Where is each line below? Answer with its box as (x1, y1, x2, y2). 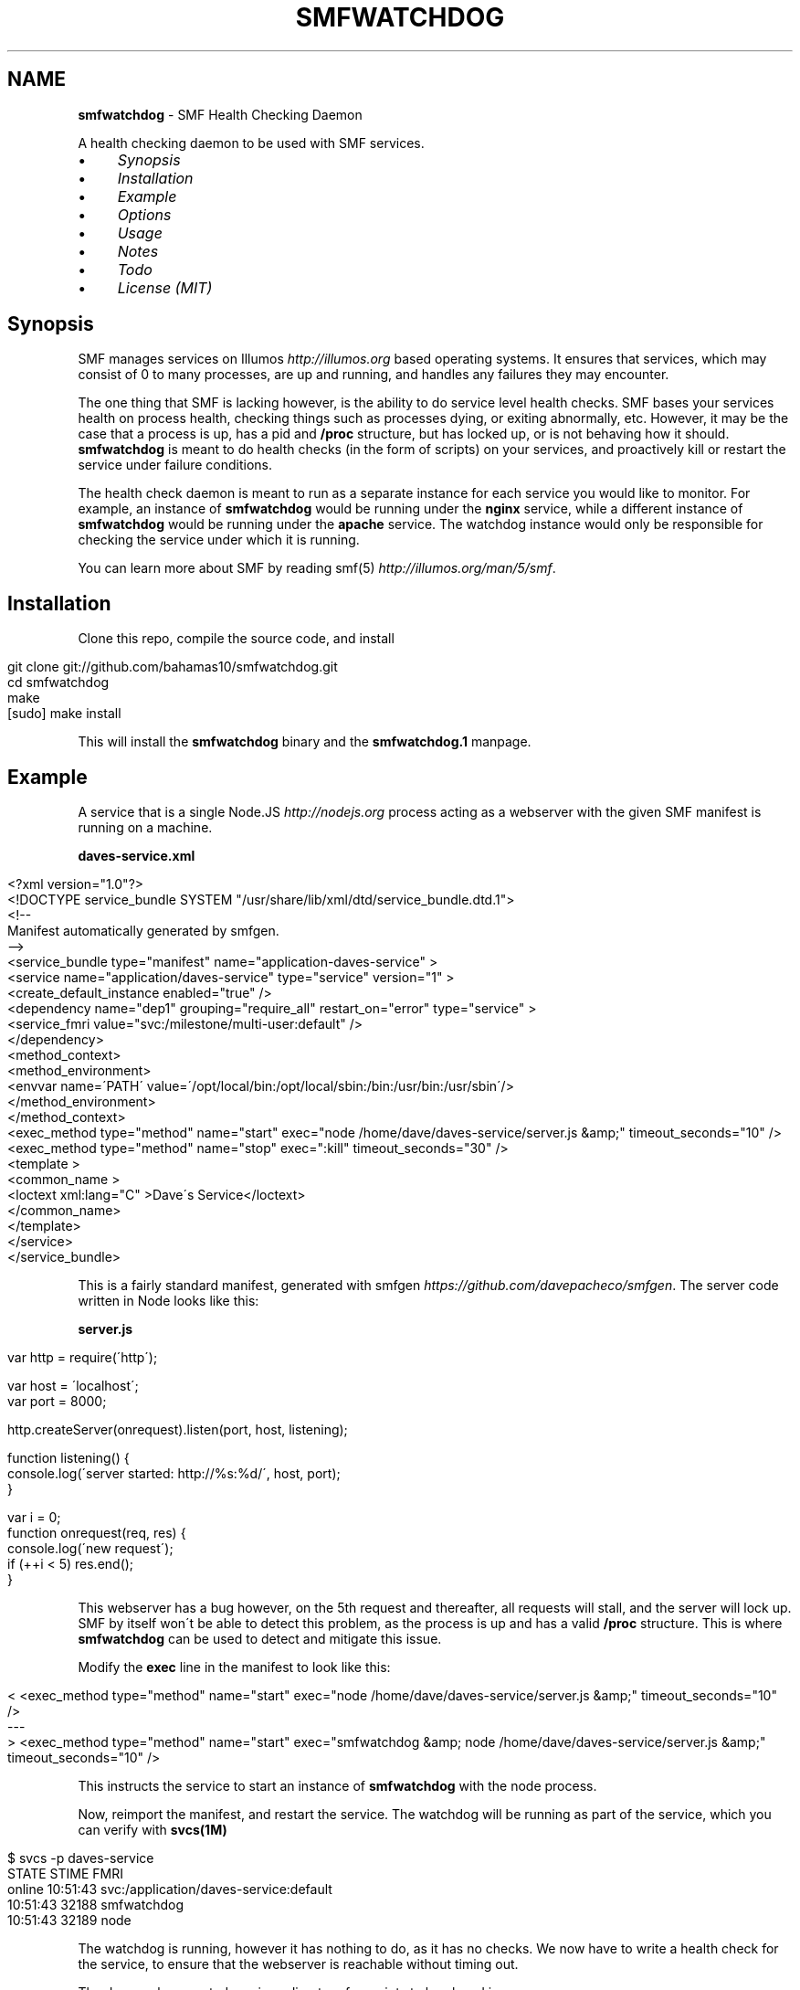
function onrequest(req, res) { (7, 1525, 186, 1541)
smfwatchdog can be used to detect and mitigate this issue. (78, 1631, 442, 1647)
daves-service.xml (78, 848, 195, 864)
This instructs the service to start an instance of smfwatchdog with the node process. (78, 1778, 597, 1794)
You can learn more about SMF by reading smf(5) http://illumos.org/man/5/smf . (78, 560, 556, 577)
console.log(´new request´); (7, 1540, 174, 1557)
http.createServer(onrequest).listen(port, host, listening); (7, 1422, 348, 1438)
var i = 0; (7, 1509, 61, 1526)
